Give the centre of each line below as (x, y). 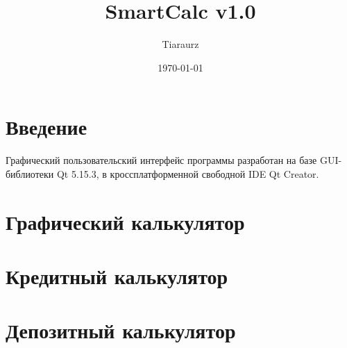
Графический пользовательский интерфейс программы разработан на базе (161, 160)
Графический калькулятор (125, 221)
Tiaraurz (180, 44)
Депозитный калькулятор (121, 330)
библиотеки (30, 173)
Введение (46, 127)
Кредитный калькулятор (117, 276)
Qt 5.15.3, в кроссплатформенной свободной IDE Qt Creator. (188, 173)
